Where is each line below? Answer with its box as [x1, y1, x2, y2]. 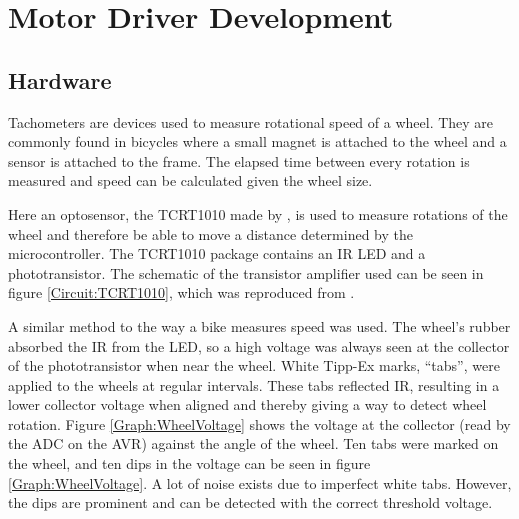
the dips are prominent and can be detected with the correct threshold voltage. [8, 492, 493, 513]
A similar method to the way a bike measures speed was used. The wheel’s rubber [8, 315, 511, 336]
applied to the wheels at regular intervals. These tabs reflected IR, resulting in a [8, 374, 500, 395]
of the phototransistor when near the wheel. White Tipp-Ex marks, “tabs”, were [8, 355, 500, 376]
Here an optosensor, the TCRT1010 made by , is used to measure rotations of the [8, 203, 508, 224]
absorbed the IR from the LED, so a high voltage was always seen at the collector [8, 335, 510, 356]
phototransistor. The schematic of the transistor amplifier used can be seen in [8, 262, 484, 283]
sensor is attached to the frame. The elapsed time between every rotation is [8, 150, 470, 171]
